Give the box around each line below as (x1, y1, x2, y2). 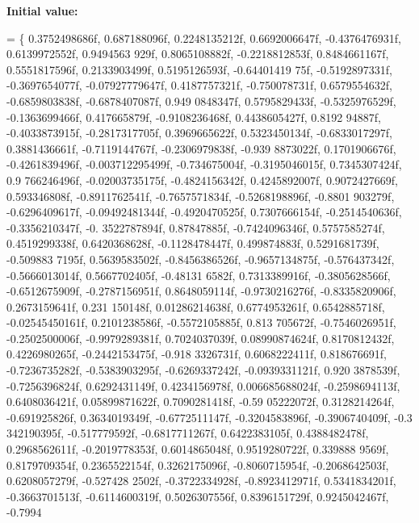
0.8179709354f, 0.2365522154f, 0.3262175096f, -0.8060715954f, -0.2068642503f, (6, 456, 389, 473)
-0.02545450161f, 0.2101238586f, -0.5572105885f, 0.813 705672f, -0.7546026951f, (6, 314, 396, 331)
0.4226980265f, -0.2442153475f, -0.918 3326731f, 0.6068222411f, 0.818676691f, (6, 345, 387, 362)
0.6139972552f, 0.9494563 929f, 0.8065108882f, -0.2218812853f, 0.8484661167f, (6, 45, 389, 62)
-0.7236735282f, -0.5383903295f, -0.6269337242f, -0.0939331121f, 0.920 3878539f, (6, 362, 400, 379)
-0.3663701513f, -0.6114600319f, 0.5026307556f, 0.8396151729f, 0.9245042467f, (6, 487, 389, 504)
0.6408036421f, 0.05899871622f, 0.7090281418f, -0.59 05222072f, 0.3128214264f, (6, 393, 395, 410)
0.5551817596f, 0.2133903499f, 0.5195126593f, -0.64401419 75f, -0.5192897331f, (6, 61, 392, 77)
